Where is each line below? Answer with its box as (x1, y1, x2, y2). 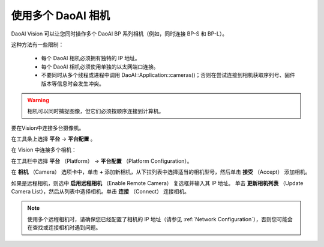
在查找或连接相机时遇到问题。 (27, 224, 101, 231)
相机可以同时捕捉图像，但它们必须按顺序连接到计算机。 (27, 108, 164, 115)
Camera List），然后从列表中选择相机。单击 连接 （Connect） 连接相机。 (11, 188, 190, 195)
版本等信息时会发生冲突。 (41, 80, 104, 87)
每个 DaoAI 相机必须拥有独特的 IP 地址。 (41, 55, 140, 62)
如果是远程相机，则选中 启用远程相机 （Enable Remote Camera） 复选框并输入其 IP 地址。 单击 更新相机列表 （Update (11, 179, 304, 186)
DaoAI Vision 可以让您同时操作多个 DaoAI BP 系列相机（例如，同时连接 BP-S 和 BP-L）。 (11, 30, 228, 37)
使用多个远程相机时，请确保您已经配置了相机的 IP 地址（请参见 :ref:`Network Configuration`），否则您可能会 (27, 215, 293, 222)
